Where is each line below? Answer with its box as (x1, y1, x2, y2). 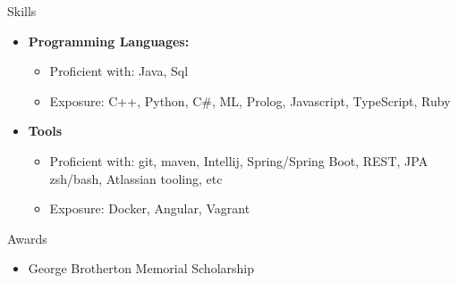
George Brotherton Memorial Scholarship (28, 259, 254, 278)
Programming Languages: (28, 31, 190, 50)
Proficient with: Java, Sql (49, 62, 189, 80)
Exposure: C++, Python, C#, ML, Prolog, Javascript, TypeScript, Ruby (49, 91, 451, 110)
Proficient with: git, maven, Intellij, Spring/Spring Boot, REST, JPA (49, 151, 428, 170)
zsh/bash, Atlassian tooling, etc (49, 169, 223, 187)
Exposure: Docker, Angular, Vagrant (49, 199, 250, 218)
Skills (7, 2, 37, 20)
